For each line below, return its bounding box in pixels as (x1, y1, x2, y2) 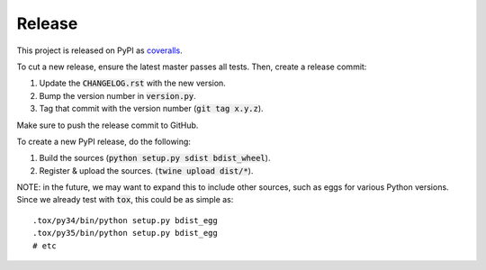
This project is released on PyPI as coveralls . (16, 45, 184, 56)
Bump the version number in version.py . (39, 90, 197, 101)
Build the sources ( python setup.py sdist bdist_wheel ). (39, 153, 271, 164)
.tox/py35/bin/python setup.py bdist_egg (32, 228, 218, 238)
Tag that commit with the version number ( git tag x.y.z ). (39, 103, 265, 114)
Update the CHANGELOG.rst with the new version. (39, 77, 227, 89)
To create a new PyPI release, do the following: (16, 136, 191, 147)
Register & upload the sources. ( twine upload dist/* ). (39, 165, 254, 175)
